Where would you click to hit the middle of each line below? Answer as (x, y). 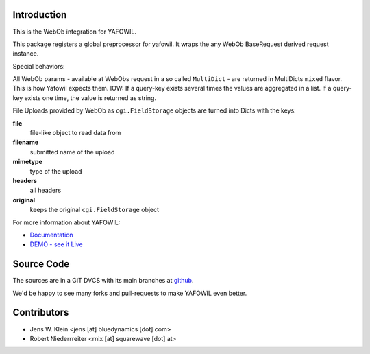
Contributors (41, 312)
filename (26, 142)
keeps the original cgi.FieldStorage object (95, 210)
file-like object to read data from (75, 133)
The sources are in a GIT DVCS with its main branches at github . (103, 281)
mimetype (27, 162)
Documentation (51, 235)
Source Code (41, 264)
